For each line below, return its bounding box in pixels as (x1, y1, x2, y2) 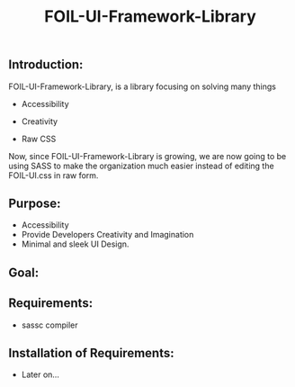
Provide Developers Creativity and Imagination (21, 229, 194, 240)
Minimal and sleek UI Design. (21, 238, 130, 249)
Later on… (21, 369, 60, 380)
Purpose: (8, 196, 61, 211)
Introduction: (8, 57, 84, 73)
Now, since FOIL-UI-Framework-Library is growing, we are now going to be (8, 150, 287, 161)
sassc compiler (21, 319, 78, 330)
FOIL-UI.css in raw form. (8, 169, 99, 181)
